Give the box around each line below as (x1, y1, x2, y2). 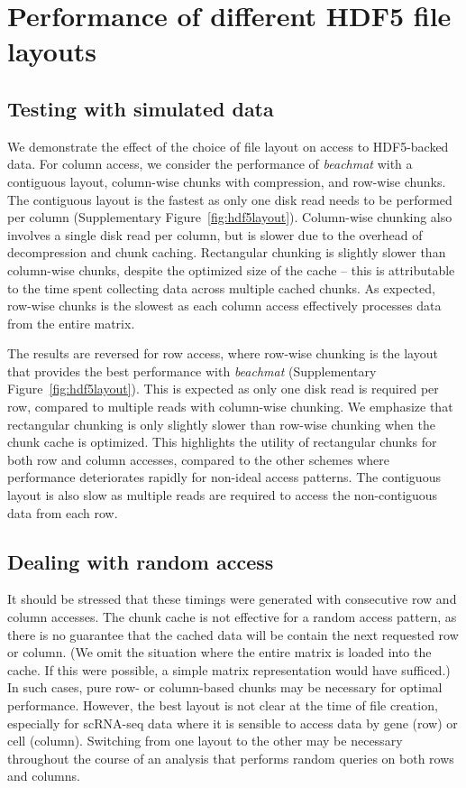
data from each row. (7, 503, 118, 522)
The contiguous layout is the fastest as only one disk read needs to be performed (7, 190, 452, 209)
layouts (7, 32, 97, 70)
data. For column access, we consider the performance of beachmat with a (7, 154, 413, 173)
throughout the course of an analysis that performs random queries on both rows (7, 748, 454, 767)
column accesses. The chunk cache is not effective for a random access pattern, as (7, 607, 457, 626)
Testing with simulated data (7, 94, 274, 122)
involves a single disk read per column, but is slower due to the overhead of (7, 225, 423, 244)
